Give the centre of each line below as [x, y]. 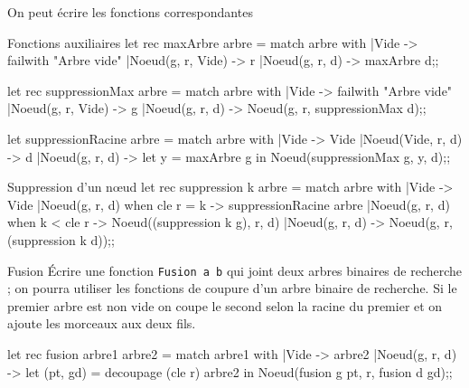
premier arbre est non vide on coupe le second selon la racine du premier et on [225, 305]
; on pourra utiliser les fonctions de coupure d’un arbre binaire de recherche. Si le [232, 288]
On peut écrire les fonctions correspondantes [130, 12]
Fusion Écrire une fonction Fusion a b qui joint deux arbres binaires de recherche [235, 270]
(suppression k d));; [61, 239]
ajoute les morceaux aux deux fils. [102, 323]
